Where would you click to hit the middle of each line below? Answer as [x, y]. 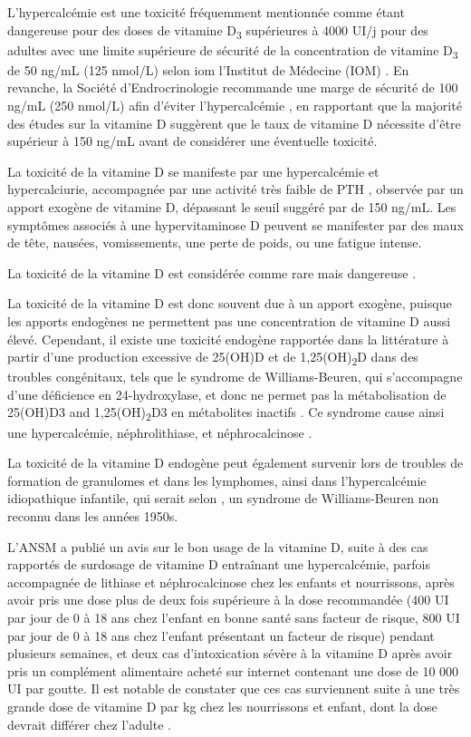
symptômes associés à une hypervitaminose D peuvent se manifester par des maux [235, 224]
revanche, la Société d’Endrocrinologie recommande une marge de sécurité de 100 [233, 87]
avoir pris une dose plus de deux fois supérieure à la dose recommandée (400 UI [228, 600]
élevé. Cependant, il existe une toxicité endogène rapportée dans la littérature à [228, 339]
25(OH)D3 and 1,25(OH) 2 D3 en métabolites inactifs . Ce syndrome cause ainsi [226, 413]
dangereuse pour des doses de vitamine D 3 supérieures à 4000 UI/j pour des [218, 31]
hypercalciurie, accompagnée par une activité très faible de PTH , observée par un [235, 189]
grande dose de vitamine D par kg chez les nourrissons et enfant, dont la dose [222, 706]
